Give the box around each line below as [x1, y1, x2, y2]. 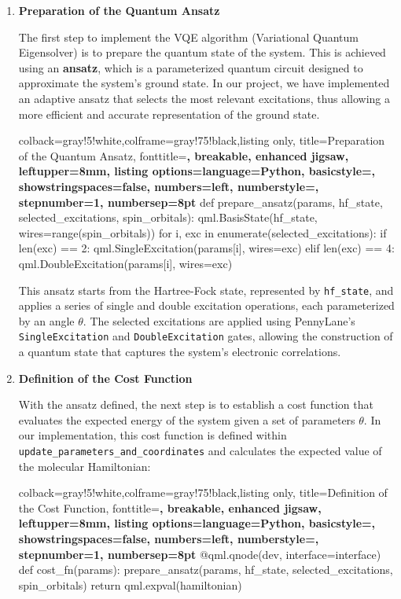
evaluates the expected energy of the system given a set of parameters [18, 411, 355, 428]
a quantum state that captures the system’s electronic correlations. [18, 344, 341, 359]
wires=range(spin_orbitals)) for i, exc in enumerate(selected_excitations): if [18, 224, 387, 241]
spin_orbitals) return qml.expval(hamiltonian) [18, 576, 242, 593]
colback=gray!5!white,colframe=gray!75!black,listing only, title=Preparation [18, 132, 385, 149]
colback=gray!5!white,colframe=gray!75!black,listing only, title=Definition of [18, 484, 388, 501]
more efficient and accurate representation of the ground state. [18, 105, 320, 122]
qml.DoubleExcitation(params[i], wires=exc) [18, 255, 233, 271]
